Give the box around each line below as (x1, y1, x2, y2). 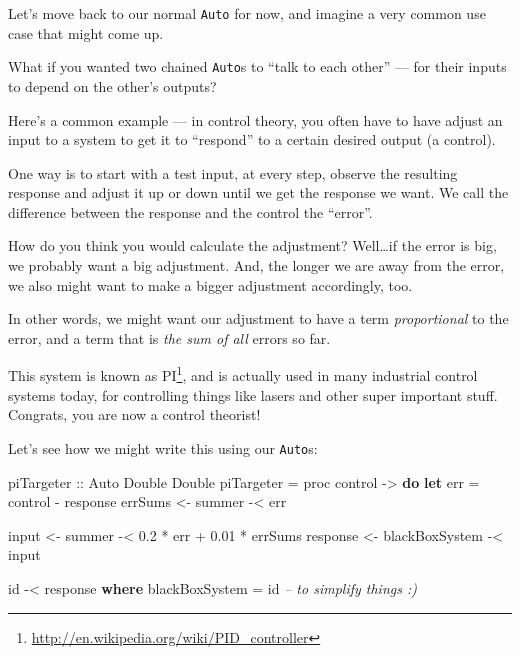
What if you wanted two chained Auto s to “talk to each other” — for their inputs (8, 56, 507, 77)
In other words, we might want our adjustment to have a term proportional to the (8, 308, 509, 329)
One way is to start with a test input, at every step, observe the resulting (8, 162, 458, 183)
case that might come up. (8, 22, 164, 43)
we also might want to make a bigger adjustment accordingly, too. (8, 274, 413, 295)
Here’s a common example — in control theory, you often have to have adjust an (8, 109, 503, 130)
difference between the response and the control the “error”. (8, 201, 373, 222)
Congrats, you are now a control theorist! (8, 404, 261, 425)
